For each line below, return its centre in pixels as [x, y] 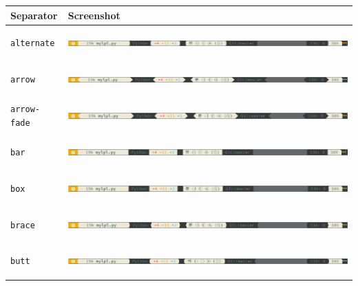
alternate [33, 44]
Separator [34, 15]
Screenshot [94, 15]
